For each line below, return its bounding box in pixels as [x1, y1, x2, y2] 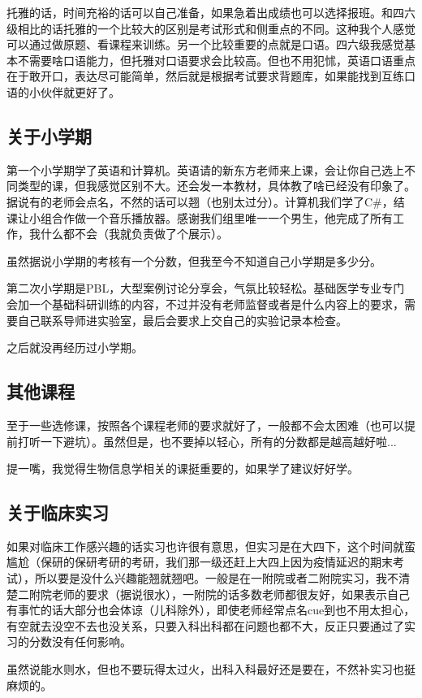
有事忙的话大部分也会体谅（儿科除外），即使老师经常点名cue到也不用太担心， [6, 601, 416, 618]
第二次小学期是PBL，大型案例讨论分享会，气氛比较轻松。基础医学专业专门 [6, 280, 405, 297]
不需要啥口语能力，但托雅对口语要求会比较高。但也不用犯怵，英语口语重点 [17, 51, 416, 68]
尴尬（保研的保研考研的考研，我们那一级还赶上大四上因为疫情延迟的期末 [6, 553, 393, 570]
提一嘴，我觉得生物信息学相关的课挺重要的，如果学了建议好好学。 [6, 460, 359, 477]
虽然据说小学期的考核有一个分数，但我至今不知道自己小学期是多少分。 [6, 252, 381, 269]
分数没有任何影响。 [28, 633, 131, 650]
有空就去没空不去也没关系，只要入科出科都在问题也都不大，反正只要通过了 [6, 617, 404, 634]
